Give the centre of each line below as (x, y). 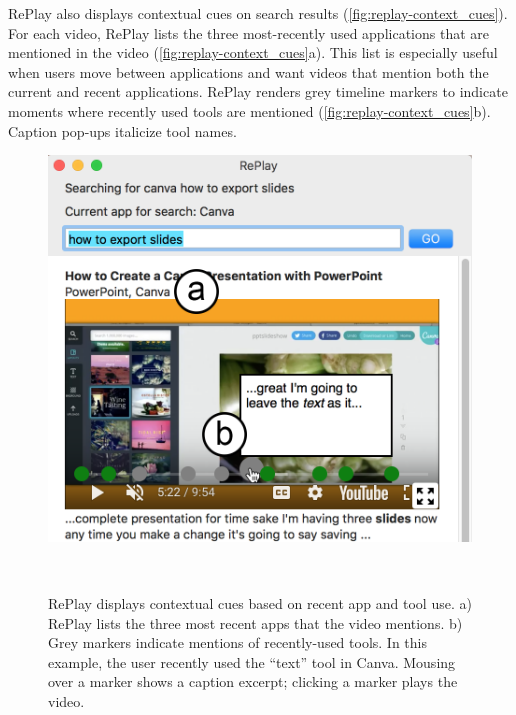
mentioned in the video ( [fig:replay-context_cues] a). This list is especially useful (253, 52)
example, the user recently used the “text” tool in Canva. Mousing (252, 661)
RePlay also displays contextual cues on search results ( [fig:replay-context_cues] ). (258, 13)
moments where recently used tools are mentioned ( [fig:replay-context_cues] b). (249, 110)
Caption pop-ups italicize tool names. (122, 130)
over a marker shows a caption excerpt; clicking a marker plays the (253, 681)
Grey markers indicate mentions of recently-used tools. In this (238, 642)
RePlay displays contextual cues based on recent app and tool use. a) (260, 602)
